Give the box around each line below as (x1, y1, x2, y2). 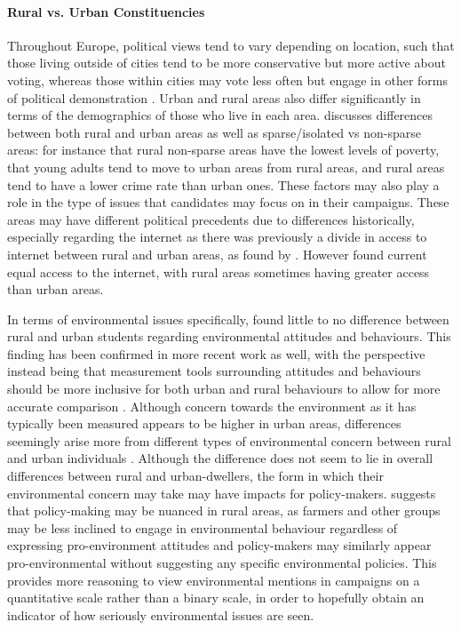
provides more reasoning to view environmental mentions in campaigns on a (7, 570, 420, 589)
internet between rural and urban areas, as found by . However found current (7, 244, 427, 263)
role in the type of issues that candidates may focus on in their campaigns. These (7, 193, 449, 211)
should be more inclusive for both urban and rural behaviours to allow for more (7, 379, 441, 398)
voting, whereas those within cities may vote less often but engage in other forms (7, 70, 448, 89)
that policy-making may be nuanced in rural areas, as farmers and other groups (7, 501, 441, 520)
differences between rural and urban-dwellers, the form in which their (7, 467, 384, 485)
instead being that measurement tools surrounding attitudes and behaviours (7, 362, 421, 380)
